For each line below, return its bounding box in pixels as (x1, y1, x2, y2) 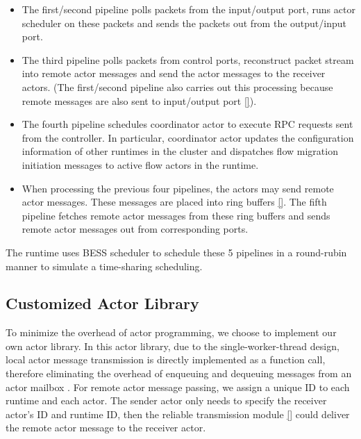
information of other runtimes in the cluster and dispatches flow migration (22, 144, 338, 158)
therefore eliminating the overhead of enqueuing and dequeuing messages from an (6, 366, 352, 381)
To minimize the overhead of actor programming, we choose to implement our (6, 325, 337, 340)
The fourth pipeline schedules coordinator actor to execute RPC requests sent (22, 117, 353, 131)
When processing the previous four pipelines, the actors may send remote (22, 181, 334, 195)
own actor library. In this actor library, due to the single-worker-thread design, (6, 338, 339, 353)
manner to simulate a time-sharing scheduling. (6, 258, 203, 273)
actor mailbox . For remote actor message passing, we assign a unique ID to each (6, 379, 350, 394)
